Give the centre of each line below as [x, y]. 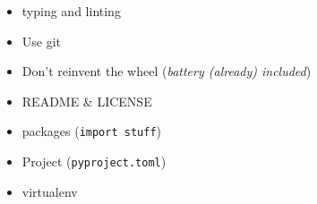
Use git [42, 41]
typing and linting [71, 11]
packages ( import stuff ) [91, 131]
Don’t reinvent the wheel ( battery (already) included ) [167, 71]
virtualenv [50, 191]
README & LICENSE [87, 101]
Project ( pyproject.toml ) [94, 161]
